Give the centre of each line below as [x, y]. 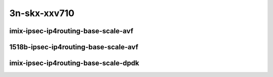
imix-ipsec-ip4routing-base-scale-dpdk [74, 63]
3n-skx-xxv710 [42, 13]
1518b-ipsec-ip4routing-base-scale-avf [74, 47]
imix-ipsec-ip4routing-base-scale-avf [71, 31]
